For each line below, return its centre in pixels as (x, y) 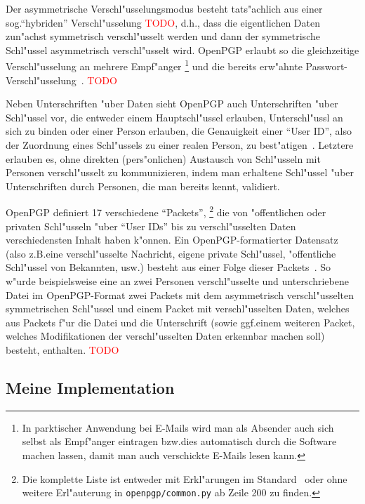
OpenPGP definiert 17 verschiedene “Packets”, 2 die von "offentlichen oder (166, 211)
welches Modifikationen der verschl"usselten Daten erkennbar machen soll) (165, 336)
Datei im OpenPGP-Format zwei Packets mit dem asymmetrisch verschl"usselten (180, 294)
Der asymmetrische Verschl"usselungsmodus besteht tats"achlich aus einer (164, 8)
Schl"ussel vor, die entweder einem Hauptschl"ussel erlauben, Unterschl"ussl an (174, 117)
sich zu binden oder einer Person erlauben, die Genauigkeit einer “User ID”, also (179, 131)
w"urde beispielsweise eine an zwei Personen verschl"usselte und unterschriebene (177, 281)
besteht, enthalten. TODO (62, 349)
